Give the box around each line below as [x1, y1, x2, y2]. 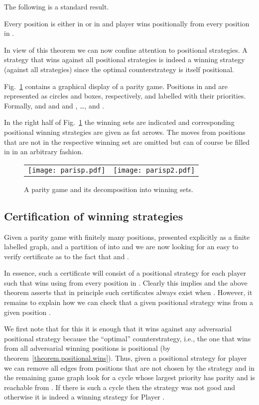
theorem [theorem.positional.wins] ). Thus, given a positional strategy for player [4, 353, 247, 363]
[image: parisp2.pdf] [113, 166, 195, 174]
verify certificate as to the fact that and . [4, 251, 129, 261]
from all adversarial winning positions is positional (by [4, 343, 170, 353]
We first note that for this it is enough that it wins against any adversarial [4, 323, 232, 334]
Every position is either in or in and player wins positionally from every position [4, 18, 250, 28]
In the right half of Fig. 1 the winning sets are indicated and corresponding [4, 117, 235, 127]
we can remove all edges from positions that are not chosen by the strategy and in [4, 362, 255, 373]
